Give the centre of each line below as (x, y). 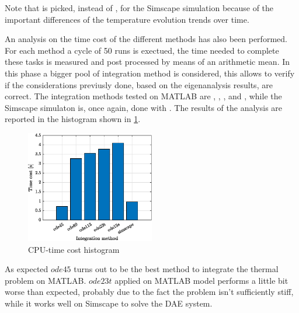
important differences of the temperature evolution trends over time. (127, 19)
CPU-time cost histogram (74, 249)
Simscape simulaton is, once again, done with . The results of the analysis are (144, 107)
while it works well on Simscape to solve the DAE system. (109, 303)
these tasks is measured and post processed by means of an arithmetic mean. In (147, 62)
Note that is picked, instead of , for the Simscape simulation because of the (139, 8)
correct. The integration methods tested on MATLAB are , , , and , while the (143, 96)
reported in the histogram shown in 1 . (73, 119)
